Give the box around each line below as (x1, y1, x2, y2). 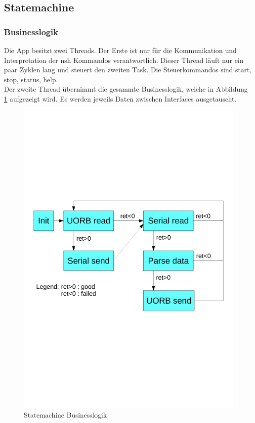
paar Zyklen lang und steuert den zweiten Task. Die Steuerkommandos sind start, (4, 64, 252, 75)
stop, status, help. (4, 74, 58, 84)
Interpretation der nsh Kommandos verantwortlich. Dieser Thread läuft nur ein (4, 54, 244, 65)
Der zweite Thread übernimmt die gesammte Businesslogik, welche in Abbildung (4, 84, 248, 94)
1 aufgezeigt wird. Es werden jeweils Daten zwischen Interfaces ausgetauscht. (4, 93, 237, 104)
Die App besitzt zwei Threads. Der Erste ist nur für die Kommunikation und (4, 45, 237, 55)
